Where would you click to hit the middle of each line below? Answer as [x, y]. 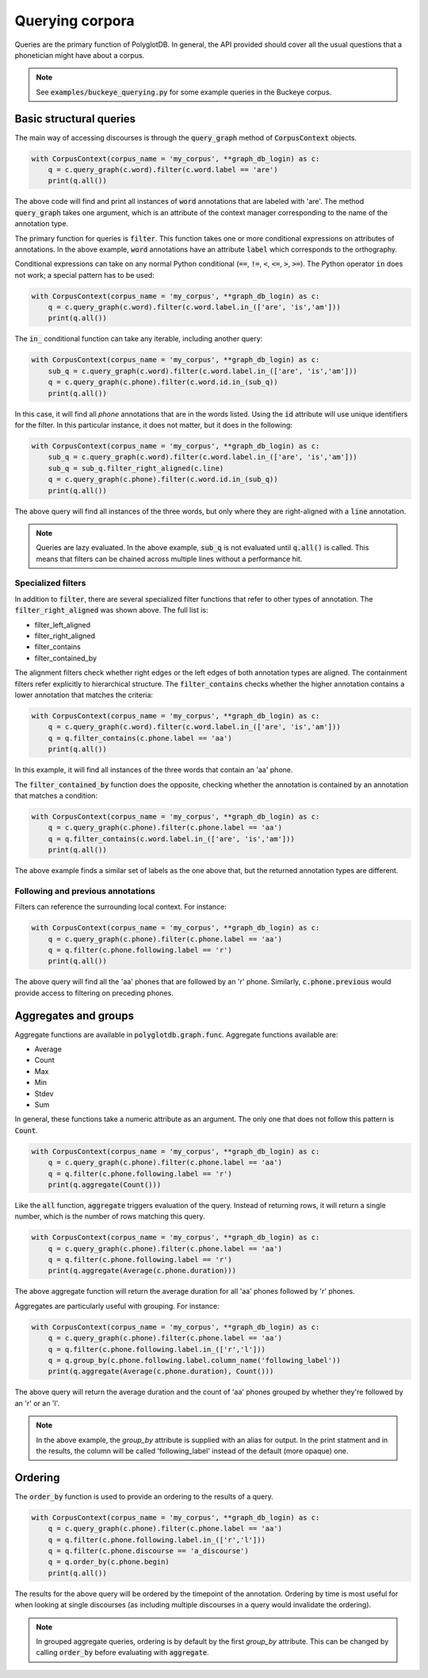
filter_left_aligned [63, 625]
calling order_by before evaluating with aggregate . [122, 1653]
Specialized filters [50, 583]
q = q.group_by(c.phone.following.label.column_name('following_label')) [194, 1360]
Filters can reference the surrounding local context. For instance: [121, 907]
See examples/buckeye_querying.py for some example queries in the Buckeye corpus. [184, 92]
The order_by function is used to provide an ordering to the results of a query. [144, 1496]
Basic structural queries [75, 119]
